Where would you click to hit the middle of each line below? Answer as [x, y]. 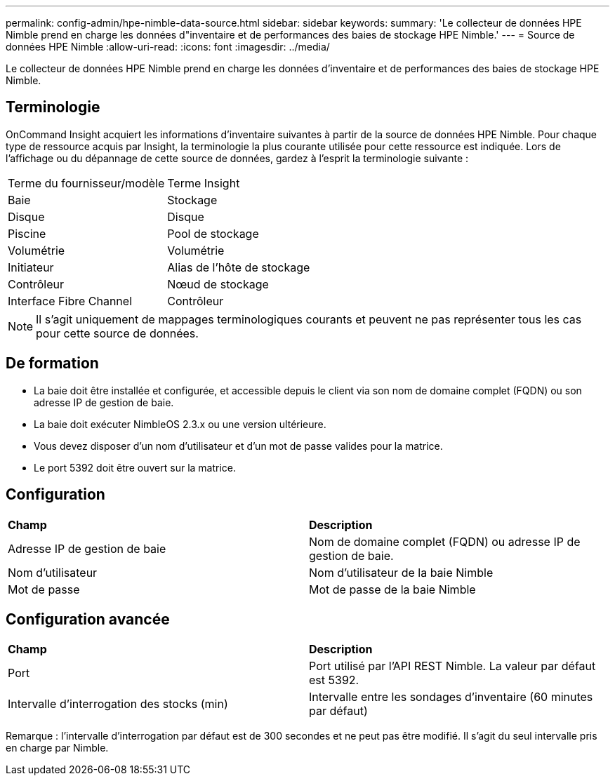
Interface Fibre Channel [70, 301]
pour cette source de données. [117, 333]
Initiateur [31, 267]
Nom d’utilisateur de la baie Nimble [401, 572]
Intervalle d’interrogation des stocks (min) [118, 704]
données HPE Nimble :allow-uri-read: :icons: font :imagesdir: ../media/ [168, 47]
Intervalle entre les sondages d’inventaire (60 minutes [451, 697]
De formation [52, 363]
